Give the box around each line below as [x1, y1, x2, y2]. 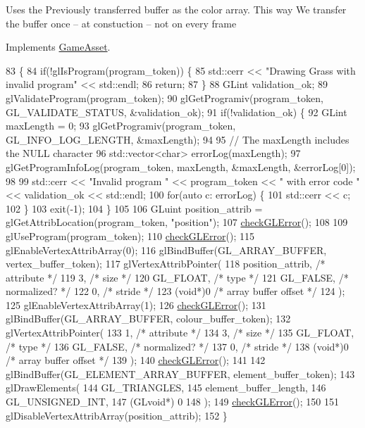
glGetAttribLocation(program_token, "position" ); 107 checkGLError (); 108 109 [6, 215, 348, 229]
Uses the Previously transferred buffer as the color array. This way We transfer [6, 2, 347, 16]
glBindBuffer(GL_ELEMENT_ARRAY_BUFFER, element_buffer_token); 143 [6, 366, 355, 381]
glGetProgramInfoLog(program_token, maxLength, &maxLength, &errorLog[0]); [6, 159, 356, 174]
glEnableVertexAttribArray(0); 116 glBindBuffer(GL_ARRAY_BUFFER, [6, 242, 327, 257]
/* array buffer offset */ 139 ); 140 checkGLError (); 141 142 [6, 353, 266, 367]
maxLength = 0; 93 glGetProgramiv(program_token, [6, 118, 236, 133]
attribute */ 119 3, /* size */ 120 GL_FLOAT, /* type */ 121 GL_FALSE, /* [6, 270, 349, 284]
